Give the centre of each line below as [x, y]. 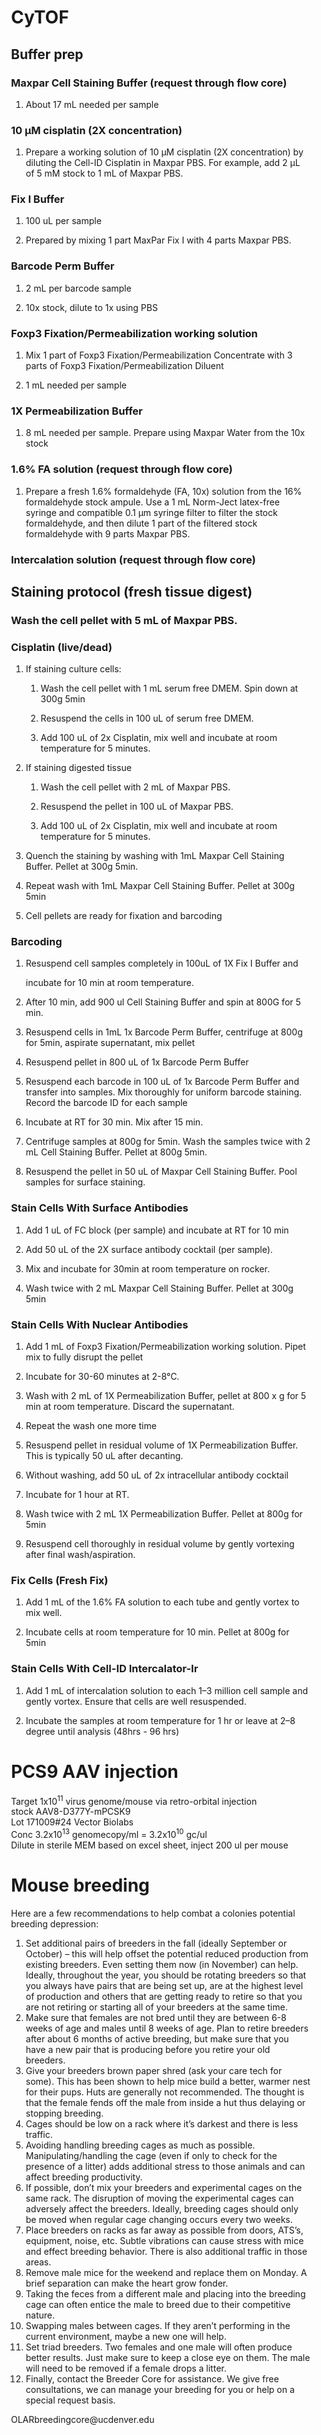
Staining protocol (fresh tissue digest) [132, 591]
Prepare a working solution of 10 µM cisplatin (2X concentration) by [164, 152]
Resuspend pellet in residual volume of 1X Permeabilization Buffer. [162, 1445]
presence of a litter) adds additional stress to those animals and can [165, 2166]
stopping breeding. [65, 2113]
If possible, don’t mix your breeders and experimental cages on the [164, 2187]
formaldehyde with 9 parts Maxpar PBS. [108, 533]
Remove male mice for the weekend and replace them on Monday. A [166, 2272]
